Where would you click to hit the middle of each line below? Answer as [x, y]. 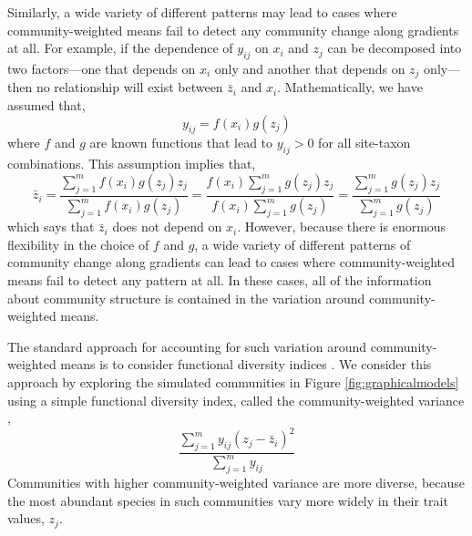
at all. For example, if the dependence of [120, 48]
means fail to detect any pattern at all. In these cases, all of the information [220, 280]
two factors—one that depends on [102, 68]
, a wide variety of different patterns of [303, 244]
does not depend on [167, 227]
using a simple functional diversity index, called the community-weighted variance [236, 400]
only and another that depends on [310, 68]
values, [26, 518]
